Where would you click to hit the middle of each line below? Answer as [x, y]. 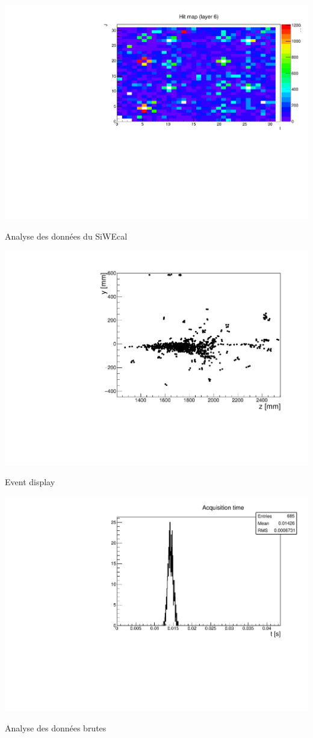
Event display [30, 482]
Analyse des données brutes [56, 727]
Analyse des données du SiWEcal [66, 236]
